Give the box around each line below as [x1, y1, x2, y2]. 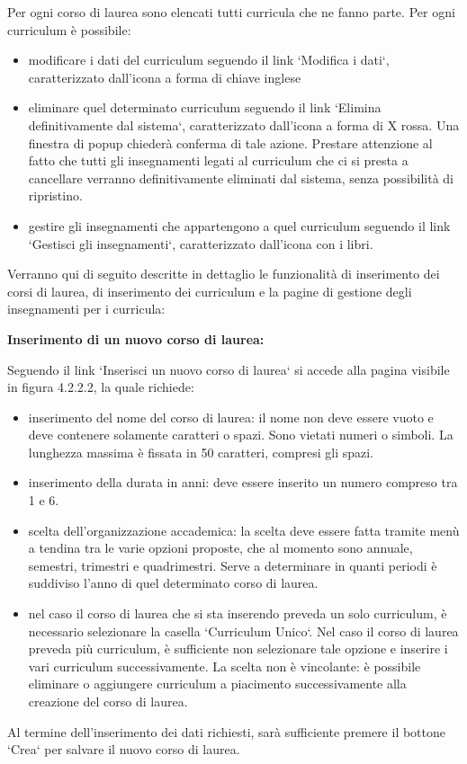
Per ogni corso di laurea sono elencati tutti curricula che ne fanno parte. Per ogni [7, 3, 455, 21]
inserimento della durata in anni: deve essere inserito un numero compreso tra [28, 473, 458, 492]
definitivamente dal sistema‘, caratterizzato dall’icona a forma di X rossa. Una [28, 115, 460, 134]
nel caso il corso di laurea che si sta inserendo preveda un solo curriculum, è [28, 604, 447, 623]
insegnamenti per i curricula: [7, 299, 166, 318]
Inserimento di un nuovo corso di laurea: [7, 329, 265, 348]
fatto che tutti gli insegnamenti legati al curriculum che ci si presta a [28, 151, 409, 170]
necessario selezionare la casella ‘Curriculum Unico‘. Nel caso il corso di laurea [28, 621, 459, 640]
